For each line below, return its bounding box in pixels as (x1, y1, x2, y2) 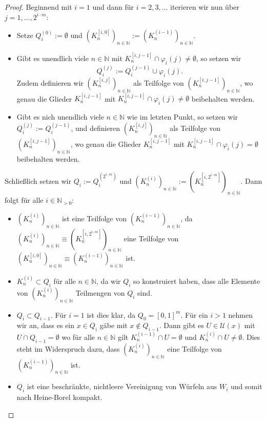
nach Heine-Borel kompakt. (16, 392, 103, 402)
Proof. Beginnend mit (5, 2, 72, 12)
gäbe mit (99, 320, 128, 331)
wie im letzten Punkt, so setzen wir (127, 111, 238, 122)
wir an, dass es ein (16, 320, 75, 331)
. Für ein (180, 309, 208, 320)
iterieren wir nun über (170, 2, 239, 12)
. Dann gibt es (159, 320, 204, 331)
